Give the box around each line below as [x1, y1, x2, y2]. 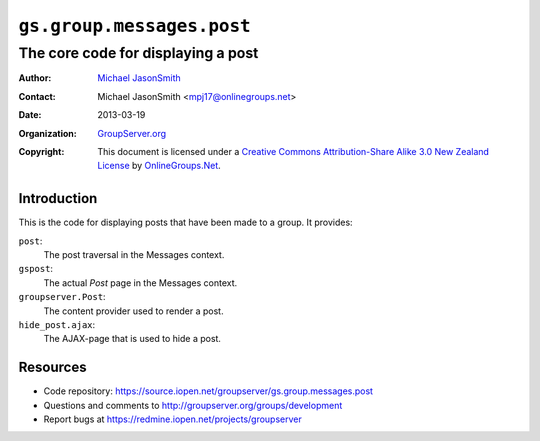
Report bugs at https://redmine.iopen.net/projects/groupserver [43, 413, 302, 425]
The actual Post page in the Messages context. [43, 276, 238, 289]
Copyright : [18, 145, 65, 157]
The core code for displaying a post [18, 44, 259, 62]
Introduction [18, 190, 98, 207]
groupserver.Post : [18, 291, 106, 303]
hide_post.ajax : [18, 318, 96, 330]
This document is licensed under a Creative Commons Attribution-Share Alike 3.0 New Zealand [97, 145, 490, 157]
